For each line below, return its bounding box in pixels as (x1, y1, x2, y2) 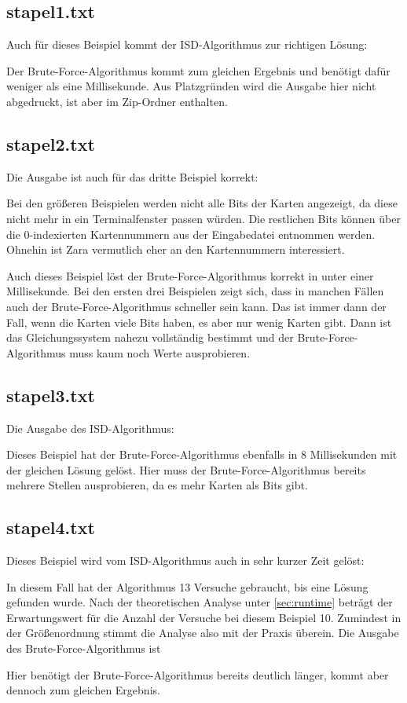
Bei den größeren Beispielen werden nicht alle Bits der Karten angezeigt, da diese (6, 195, 398, 211)
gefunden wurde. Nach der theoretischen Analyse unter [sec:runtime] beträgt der (6, 594, 393, 610)
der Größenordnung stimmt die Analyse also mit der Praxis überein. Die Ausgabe (6, 624, 399, 641)
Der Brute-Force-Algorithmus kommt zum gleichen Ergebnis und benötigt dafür (6, 62, 390, 79)
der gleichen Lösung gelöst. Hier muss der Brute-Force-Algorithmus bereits (6, 461, 366, 478)
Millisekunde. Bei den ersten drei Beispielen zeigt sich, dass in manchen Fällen (6, 283, 384, 299)
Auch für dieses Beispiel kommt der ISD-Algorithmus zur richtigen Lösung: (6, 36, 368, 53)
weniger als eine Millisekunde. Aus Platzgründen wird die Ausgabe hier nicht (6, 78, 376, 94)
